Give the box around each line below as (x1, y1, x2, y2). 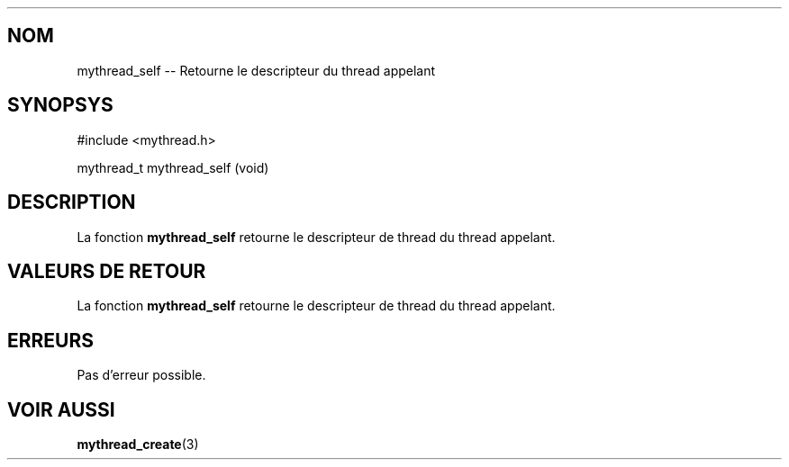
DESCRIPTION (7, 191, 136, 214)
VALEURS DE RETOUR (7, 259, 206, 283)
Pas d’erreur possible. (77, 367, 206, 383)
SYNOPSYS (7, 94, 113, 117)
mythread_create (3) (77, 436, 199, 453)
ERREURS (7, 328, 95, 352)
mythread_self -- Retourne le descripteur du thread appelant (77, 62, 436, 78)
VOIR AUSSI (7, 398, 115, 421)
